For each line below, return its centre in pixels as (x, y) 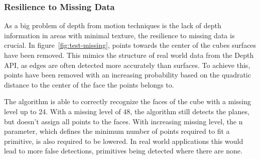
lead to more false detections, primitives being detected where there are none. (123, 151)
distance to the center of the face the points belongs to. (89, 84)
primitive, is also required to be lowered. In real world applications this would (124, 141)
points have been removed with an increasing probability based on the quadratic (127, 75)
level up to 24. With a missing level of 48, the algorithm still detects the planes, (127, 111)
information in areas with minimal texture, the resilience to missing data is (119, 35)
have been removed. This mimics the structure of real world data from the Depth (129, 55)
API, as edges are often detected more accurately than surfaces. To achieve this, (127, 65)
